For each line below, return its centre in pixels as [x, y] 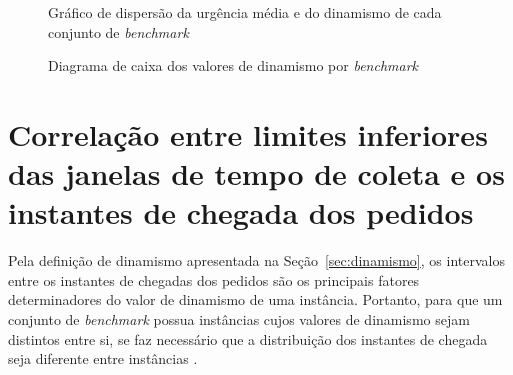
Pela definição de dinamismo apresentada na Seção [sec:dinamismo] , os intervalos [256, 260]
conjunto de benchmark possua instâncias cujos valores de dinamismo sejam [239, 319]
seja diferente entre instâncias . [103, 358]
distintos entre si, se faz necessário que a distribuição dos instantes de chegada [248, 338]
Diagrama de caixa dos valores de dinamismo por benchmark [233, 65]
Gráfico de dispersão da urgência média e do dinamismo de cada [245, 12]
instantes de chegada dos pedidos [241, 212]
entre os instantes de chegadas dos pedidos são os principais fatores [214, 279]
